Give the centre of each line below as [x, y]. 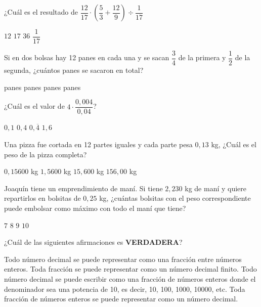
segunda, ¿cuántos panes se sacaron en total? [74, 70]
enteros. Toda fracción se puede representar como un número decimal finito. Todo [130, 269]
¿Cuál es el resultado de [41, 12]
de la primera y [202, 57]
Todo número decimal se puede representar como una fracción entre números [123, 259]
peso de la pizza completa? [46, 154]
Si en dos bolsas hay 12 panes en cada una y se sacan [87, 57]
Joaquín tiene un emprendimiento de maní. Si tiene [83, 188]
